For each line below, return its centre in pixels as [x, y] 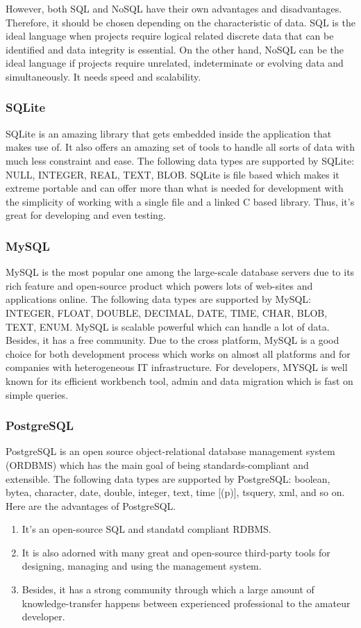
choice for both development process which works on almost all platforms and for [178, 353]
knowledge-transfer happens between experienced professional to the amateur [186, 603]
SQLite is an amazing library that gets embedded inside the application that [169, 133]
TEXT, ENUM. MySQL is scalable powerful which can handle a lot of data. [168, 326]
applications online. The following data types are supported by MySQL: [159, 299]
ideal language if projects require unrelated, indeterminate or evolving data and [175, 63]
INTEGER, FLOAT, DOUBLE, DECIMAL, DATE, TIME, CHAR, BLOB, [167, 312]
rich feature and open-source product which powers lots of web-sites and [159, 285]
